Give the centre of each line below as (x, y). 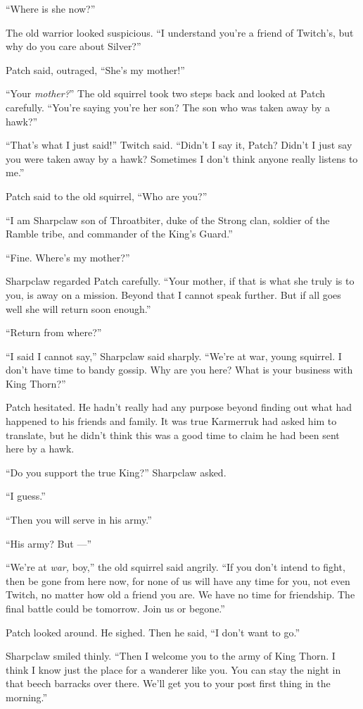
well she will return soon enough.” (78, 308)
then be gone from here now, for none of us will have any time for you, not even (178, 580)
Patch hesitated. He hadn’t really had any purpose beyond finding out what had (179, 407)
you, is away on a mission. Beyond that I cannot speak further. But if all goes (173, 294)
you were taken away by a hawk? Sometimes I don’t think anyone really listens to (182, 158)
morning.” (27, 697)
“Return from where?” (54, 332)
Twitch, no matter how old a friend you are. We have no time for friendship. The (180, 594)
